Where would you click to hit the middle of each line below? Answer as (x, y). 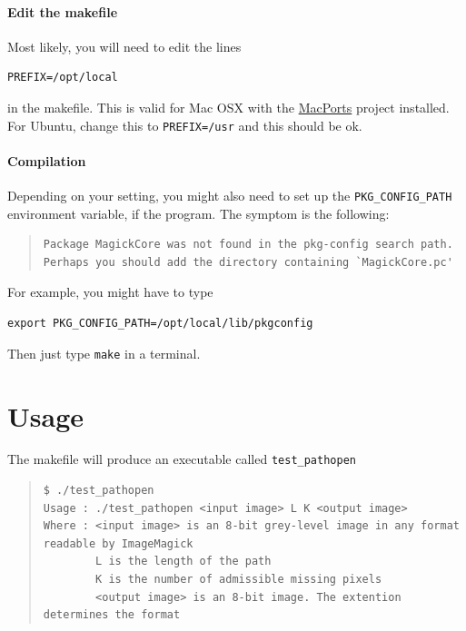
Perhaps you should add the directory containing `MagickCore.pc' (248, 262)
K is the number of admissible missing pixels (239, 580)
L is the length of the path (183, 562)
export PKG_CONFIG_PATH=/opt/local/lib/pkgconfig (160, 324)
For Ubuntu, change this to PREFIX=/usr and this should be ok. (185, 125)
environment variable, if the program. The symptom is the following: (198, 213)
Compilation (47, 160)
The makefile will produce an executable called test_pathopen (182, 459)
